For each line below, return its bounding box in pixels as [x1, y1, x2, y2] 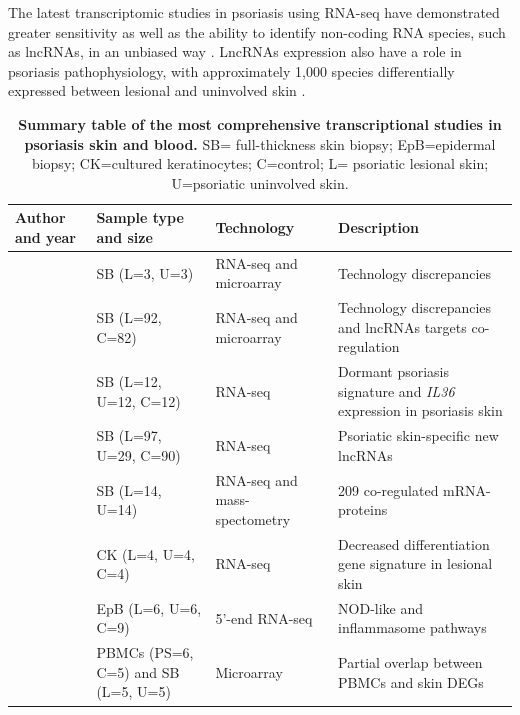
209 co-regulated [338, 479, 439, 500]
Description [338, 217, 420, 238]
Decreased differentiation [338, 533, 490, 554]
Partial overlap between [338, 652, 483, 673]
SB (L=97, [96, 425, 162, 446]
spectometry [215, 508, 291, 529]
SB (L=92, [96, 307, 162, 328]
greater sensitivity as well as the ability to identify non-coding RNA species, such [8, 21, 506, 42]
